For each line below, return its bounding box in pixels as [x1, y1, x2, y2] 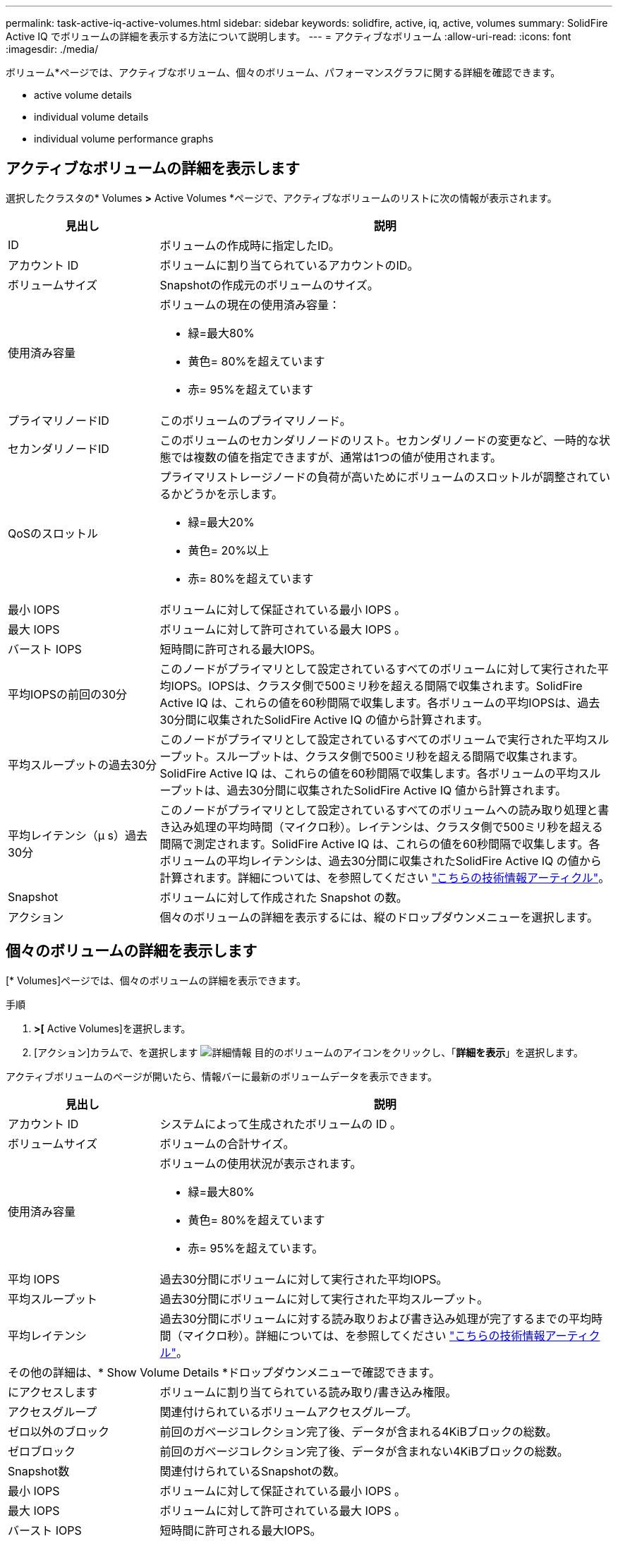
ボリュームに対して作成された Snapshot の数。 [159, 890, 408, 905]
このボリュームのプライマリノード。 [159, 413, 351, 428]
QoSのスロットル [8, 526, 99, 540]
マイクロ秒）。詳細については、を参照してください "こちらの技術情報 [182, 1328, 545, 1343]
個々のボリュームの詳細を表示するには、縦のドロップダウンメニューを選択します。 [159, 910, 598, 924]
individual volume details [34, 111, 149, 123]
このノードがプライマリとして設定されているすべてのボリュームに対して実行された [159, 661, 598, 676]
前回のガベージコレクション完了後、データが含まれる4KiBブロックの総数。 [159, 1424, 557, 1439]
